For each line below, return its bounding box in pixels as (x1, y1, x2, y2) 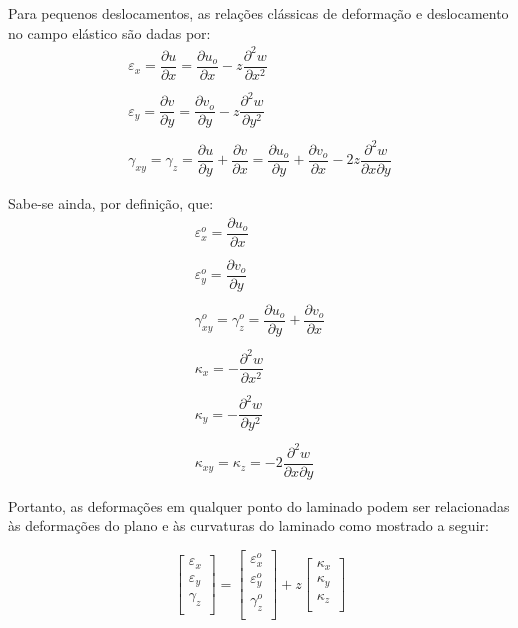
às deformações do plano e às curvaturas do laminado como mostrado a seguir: (8, 515, 489, 536)
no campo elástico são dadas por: (8, 22, 211, 43)
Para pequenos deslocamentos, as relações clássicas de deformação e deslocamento (8, 3, 509, 23)
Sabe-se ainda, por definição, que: (8, 193, 214, 214)
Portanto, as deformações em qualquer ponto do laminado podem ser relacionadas (8, 495, 510, 516)
